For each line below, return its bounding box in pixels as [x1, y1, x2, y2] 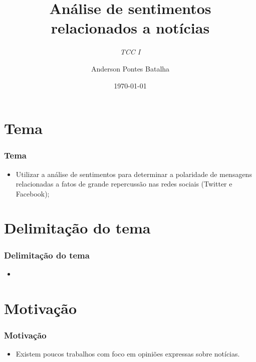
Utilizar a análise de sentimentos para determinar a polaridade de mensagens [16, 168, 252, 179]
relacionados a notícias [51, 17, 210, 38]
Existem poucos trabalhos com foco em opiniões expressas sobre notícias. [16, 348, 240, 359]
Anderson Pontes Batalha [91, 63, 170, 73]
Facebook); [16, 188, 50, 198]
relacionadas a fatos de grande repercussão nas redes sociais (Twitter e [16, 178, 232, 189]
